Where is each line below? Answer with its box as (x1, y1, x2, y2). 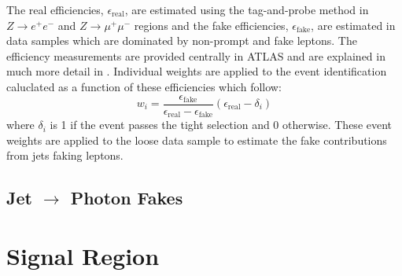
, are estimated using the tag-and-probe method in (124, 2, 369, 17)
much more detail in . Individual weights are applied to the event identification (6, 63, 387, 79)
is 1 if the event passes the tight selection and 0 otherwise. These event (50, 116, 393, 133)
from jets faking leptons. (6, 147, 124, 164)
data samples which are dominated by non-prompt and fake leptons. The (6, 32, 357, 49)
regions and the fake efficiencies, (134, 17, 289, 33)
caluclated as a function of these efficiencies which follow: (6, 78, 282, 94)
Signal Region (6, 239, 160, 271)
